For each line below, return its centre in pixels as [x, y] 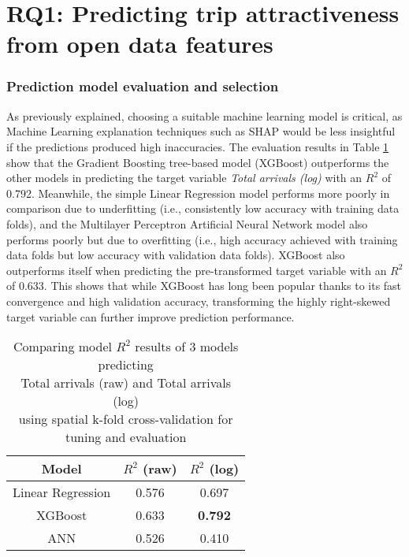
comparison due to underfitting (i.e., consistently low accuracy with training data [203, 208]
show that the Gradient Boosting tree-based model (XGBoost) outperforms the [198, 162]
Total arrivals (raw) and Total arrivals [126, 383]
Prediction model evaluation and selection [143, 86]
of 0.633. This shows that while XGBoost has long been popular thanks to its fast [204, 286]
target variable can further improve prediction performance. [151, 316]
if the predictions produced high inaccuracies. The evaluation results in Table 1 [198, 146]
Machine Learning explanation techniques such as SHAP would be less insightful [201, 131]
